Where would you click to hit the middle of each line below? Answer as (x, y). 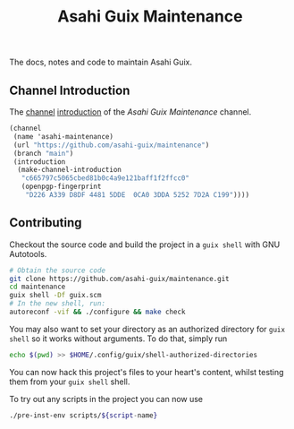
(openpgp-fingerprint (61, 187)
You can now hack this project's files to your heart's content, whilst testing (147, 372)
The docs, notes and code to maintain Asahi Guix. (101, 62)
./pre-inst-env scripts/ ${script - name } (84, 415)
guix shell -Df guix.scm (55, 296)
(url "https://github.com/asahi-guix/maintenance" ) (111, 145)
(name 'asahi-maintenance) (63, 136)
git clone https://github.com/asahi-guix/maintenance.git (119, 279)
